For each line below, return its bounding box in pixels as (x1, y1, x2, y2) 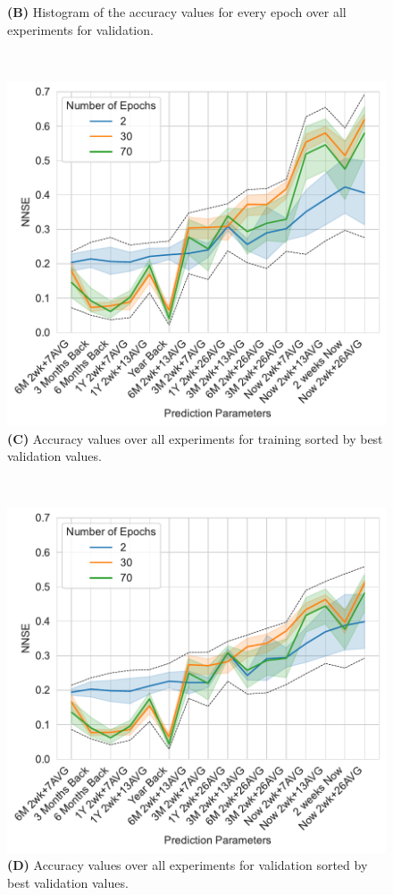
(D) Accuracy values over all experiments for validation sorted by (7, 856, 368, 874)
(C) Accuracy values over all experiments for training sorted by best (7, 429, 383, 447)
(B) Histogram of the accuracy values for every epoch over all (7, 3, 347, 21)
